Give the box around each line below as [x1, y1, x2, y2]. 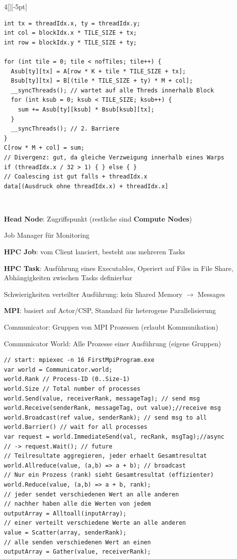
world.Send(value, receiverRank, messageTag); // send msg [4, 395, 200, 402]
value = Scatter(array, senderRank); [4, 529, 127, 536]
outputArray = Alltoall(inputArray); [4, 510, 127, 517]
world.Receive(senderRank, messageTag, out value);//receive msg [4, 404, 221, 412]
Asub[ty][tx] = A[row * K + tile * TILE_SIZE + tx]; [11, 67, 186, 75]
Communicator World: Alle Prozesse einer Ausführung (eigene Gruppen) [4, 338, 221, 348]
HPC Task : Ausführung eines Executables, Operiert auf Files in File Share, [4, 263, 234, 273]
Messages [197, 289, 225, 299]
